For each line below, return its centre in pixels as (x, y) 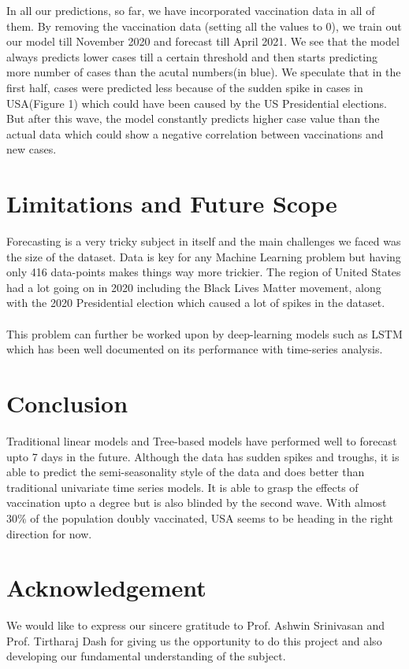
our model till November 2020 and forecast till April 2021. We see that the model (203, 41)
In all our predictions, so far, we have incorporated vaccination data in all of (191, 10)
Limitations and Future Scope (172, 203)
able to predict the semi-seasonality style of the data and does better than (186, 472)
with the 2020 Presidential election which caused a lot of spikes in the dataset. (196, 303)
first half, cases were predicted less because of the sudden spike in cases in (185, 87)
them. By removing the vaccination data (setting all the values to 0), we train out (204, 26)
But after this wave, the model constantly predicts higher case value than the (193, 118)
